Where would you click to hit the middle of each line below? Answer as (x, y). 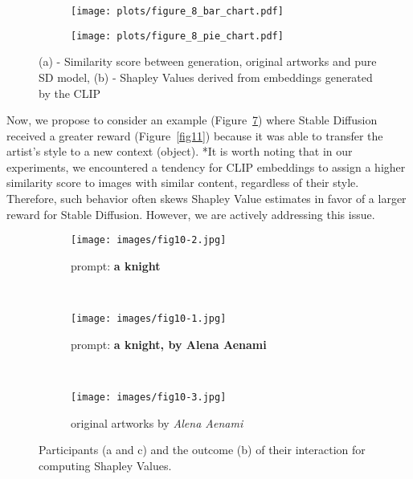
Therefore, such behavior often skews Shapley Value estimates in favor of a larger (206, 199)
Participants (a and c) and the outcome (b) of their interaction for (202, 450)
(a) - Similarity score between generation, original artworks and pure (208, 61)
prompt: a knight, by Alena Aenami (169, 344)
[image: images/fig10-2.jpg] (149, 240)
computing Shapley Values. (105, 465)
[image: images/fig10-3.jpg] (149, 397)
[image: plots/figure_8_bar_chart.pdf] (177, 11)
